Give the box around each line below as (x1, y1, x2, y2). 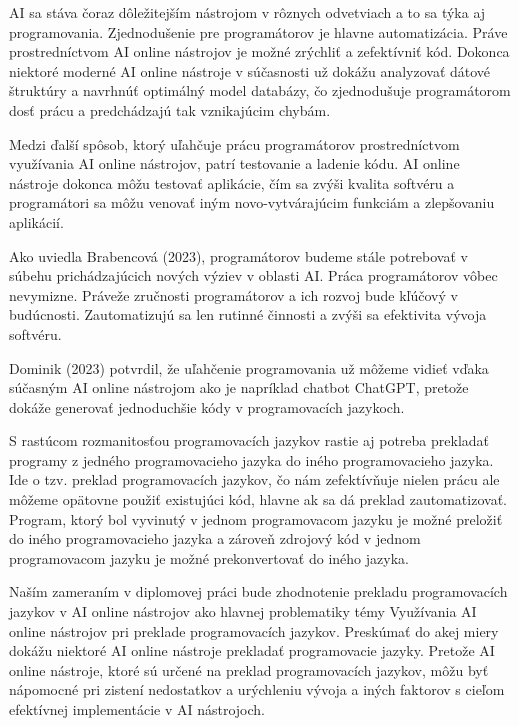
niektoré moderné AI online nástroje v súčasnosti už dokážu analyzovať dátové (9, 60, 491, 81)
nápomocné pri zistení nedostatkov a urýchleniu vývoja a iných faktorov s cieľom (9, 679, 505, 700)
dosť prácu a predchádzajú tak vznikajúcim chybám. (9, 99, 331, 120)
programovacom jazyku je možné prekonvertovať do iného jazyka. (9, 547, 409, 568)
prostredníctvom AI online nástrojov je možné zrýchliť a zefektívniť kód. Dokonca (9, 41, 510, 62)
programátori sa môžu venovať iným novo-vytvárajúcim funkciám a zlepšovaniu (9, 192, 495, 213)
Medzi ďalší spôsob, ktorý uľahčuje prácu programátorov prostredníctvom (9, 133, 460, 154)
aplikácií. (9, 211, 64, 232)
